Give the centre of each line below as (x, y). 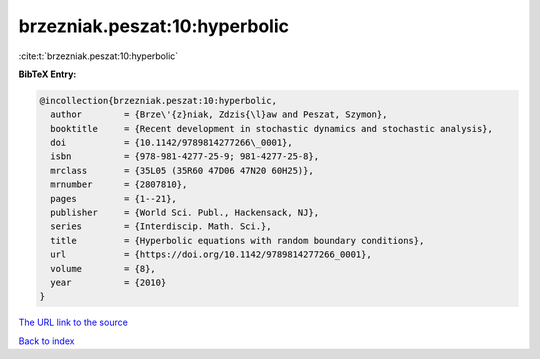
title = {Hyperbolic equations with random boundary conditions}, (237, 240)
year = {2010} (108, 282)
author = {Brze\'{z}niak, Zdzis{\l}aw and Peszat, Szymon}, (219, 114)
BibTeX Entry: (47, 74)
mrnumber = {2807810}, (119, 184)
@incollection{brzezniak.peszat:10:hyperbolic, (158, 100)
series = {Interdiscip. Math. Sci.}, (161, 226)
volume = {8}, (103, 268)
